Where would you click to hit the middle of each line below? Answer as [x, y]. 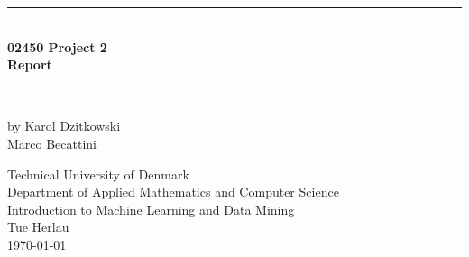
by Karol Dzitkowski [64, 126]
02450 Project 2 [57, 46]
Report [30, 64]
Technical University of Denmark [98, 174]
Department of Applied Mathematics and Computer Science [173, 192]
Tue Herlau [38, 227]
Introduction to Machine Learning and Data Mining [151, 209]
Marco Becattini [52, 143]
